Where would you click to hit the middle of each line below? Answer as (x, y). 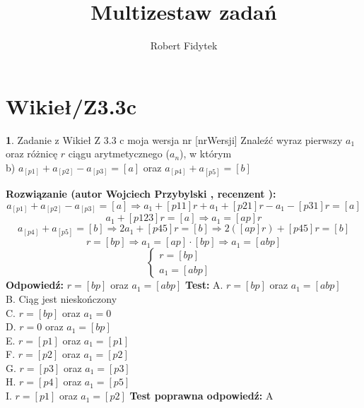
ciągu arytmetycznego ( (119, 154)
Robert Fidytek (184, 46)
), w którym (206, 154)
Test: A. (204, 285)
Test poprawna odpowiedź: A (201, 396)
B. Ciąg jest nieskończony (61, 298)
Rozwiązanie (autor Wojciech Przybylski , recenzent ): (141, 194)
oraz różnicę (32, 154)
